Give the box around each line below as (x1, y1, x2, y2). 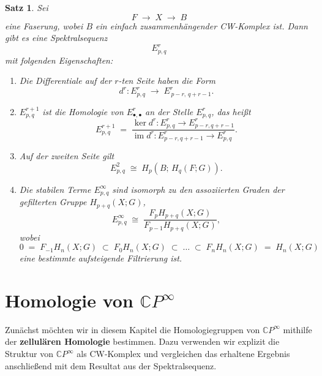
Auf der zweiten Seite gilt (19, 149, 114, 162)
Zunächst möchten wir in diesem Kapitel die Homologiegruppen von (5, 323, 260, 336)
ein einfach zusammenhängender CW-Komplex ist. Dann (95, 19, 308, 32)
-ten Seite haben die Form (118, 74, 215, 87)
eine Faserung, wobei (5, 19, 83, 32)
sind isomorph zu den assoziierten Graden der (112, 182, 285, 195)
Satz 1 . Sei (5, 1, 48, 13)
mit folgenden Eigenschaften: (5, 53, 113, 66)
